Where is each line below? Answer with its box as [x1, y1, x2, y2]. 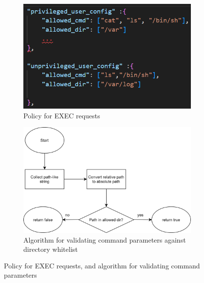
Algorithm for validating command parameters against [23, 234, 186, 245]
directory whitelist [23, 244, 78, 254]
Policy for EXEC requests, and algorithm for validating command [4, 260, 200, 270]
